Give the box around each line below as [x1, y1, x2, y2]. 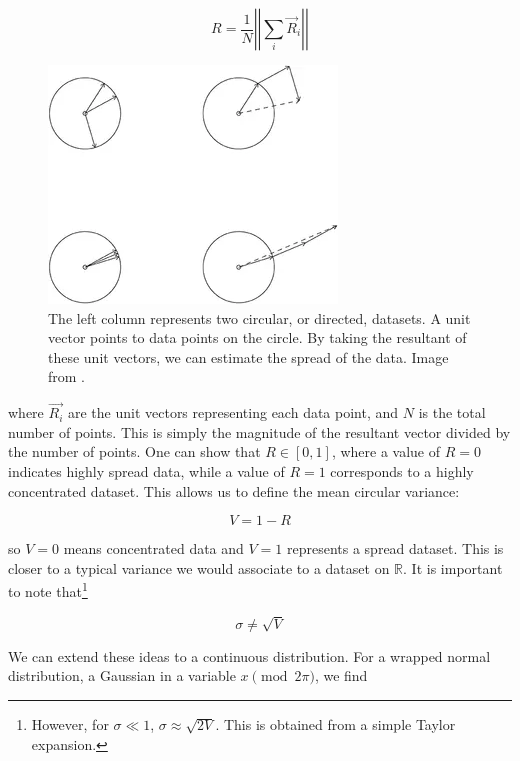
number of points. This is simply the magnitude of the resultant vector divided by [8, 421, 511, 442]
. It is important [403, 557, 503, 578]
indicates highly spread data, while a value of [8, 460, 285, 481]
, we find [314, 665, 368, 686]
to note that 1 [8, 578, 88, 601]
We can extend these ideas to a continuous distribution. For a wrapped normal [8, 645, 491, 666]
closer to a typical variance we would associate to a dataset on [8, 557, 390, 578]
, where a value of [331, 441, 441, 462]
